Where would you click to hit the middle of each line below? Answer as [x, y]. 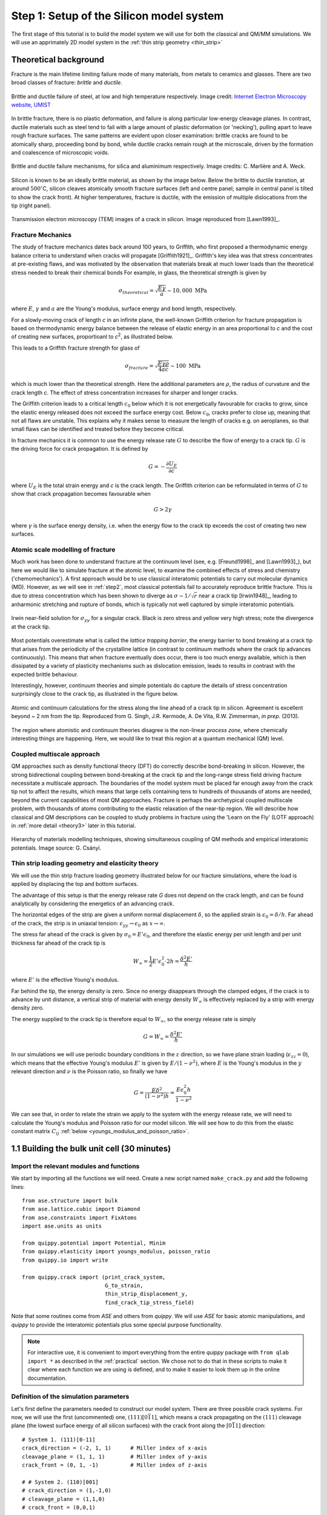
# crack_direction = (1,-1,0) [67, 1490]
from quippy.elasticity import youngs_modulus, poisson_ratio [116, 1252]
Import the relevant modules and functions [75, 1166]
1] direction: [250, 1426]
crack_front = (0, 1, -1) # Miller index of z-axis [114, 1465]
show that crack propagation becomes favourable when [81, 494]
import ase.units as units [62, 1226]
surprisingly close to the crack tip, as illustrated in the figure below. [95, 694]
